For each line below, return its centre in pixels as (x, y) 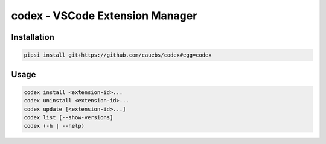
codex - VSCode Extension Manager (104, 16)
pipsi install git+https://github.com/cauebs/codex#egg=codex (118, 55)
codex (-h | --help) (54, 126)
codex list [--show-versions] (69, 117)
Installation (33, 37)
